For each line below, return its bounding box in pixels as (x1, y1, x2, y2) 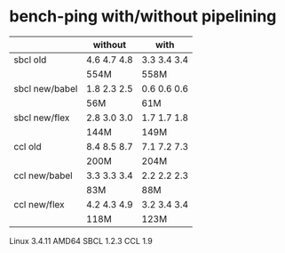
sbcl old (13, 53, 47, 66)
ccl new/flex (13, 198, 65, 210)
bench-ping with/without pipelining (9, 6, 277, 27)
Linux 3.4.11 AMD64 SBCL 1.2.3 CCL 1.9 (9, 235, 153, 246)
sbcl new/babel (13, 82, 78, 94)
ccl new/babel (13, 169, 73, 182)
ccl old (13, 140, 42, 152)
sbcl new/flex (13, 111, 70, 124)
